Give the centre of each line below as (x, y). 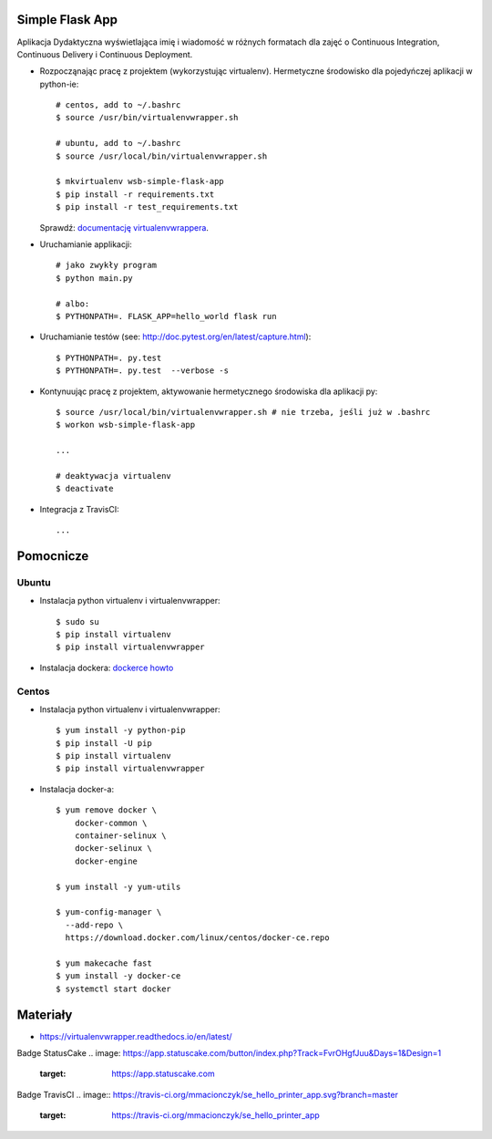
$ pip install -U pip (104, 743)
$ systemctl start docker (114, 989)
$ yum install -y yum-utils (118, 886)
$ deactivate (85, 489)
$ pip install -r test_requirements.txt (147, 207)
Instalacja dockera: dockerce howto (107, 668)
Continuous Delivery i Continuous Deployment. (105, 54)
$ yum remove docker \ (107, 810)
